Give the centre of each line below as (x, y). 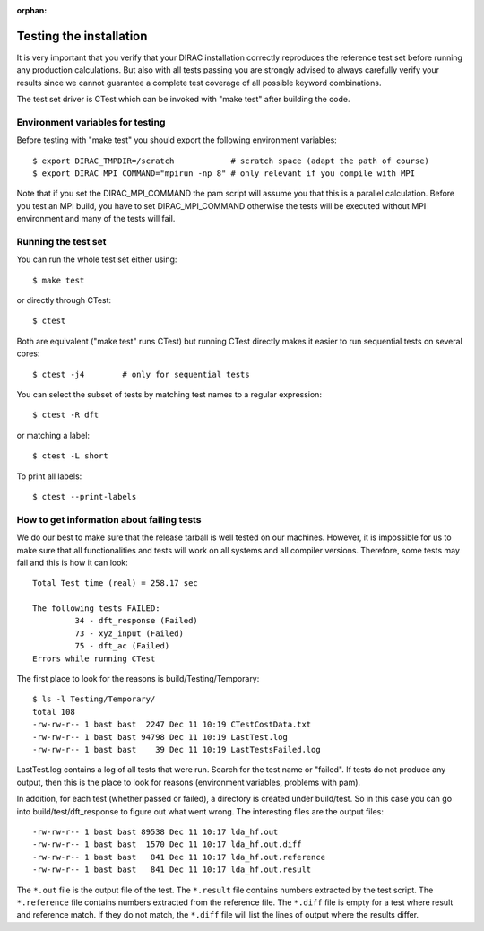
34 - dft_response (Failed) (137, 621)
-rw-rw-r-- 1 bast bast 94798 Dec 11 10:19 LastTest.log (160, 737)
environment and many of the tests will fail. (96, 219)
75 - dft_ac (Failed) (122, 646)
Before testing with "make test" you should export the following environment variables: (177, 140)
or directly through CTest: (64, 300)
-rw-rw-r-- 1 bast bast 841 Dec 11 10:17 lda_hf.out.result (172, 870)
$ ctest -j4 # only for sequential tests (141, 374)
